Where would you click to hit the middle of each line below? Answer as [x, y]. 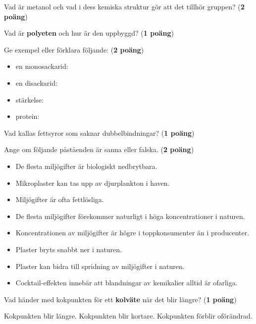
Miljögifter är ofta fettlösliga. [60, 199]
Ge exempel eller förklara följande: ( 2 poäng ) [74, 49]
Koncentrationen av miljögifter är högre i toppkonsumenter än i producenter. [132, 233]
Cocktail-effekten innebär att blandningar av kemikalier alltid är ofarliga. [127, 283]
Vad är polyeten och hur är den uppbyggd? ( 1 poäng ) [89, 33]
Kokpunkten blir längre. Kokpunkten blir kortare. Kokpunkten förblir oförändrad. [128, 316]
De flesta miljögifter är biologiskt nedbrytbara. [86, 166]
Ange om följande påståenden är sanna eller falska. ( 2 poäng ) [99, 149]
